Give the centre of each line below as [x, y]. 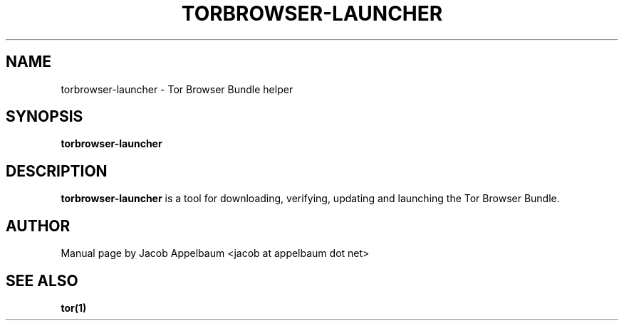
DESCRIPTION [57, 171]
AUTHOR [38, 226]
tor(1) [74, 307]
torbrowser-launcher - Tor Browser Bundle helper [177, 89]
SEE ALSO [42, 280]
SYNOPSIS [45, 117]
